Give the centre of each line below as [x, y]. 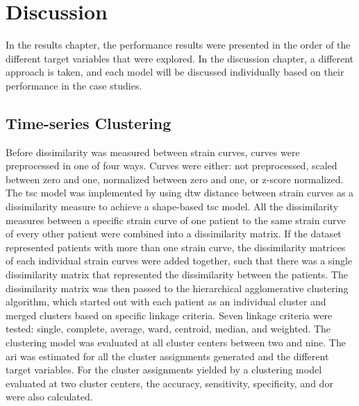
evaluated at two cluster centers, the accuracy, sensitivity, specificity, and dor [169, 383]
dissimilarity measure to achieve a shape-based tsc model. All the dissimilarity [172, 206]
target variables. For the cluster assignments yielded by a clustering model [164, 370]
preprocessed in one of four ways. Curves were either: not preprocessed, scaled [172, 166]
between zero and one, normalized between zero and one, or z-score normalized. [175, 179]
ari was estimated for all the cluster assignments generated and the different [167, 356]
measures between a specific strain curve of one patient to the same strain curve [176, 220]
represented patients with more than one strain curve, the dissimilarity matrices [176, 247]
